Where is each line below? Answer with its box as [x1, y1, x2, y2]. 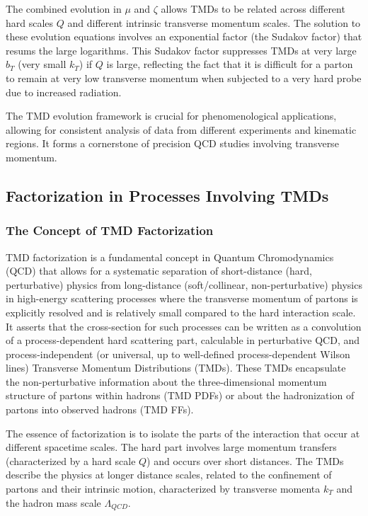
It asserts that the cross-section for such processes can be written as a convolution [6, 319, 362, 333]
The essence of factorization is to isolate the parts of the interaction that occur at [6, 425, 360, 440]
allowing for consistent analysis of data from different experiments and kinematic [6, 122, 357, 137]
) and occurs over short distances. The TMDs [146, 453, 344, 468]
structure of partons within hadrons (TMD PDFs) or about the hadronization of [6, 388, 355, 403]
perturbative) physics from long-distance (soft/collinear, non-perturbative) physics [6, 277, 362, 292]
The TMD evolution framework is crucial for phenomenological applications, [6, 108, 337, 123]
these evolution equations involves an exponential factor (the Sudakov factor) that [6, 29, 362, 44]
